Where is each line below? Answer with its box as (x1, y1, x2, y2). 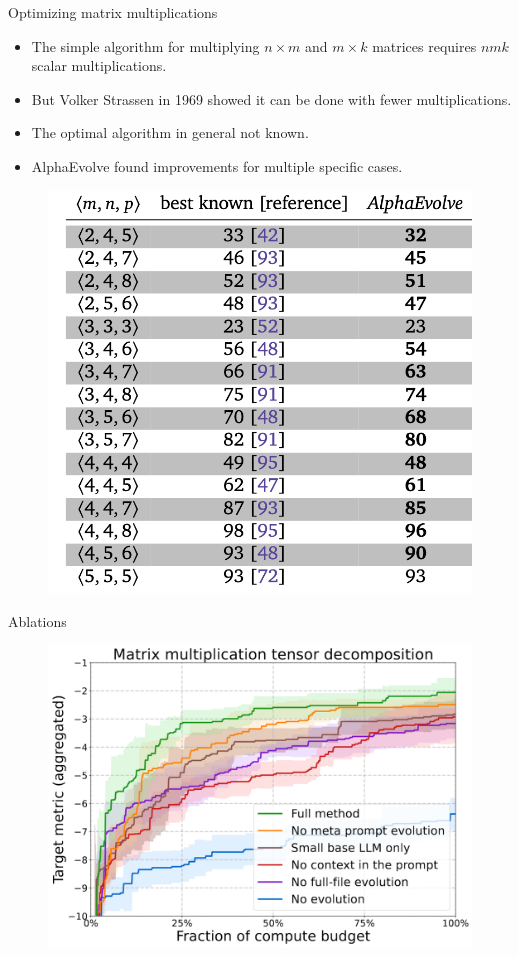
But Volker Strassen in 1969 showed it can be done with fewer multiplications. (31, 88, 512, 109)
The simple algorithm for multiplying (31, 35, 260, 56)
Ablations (8, 610, 67, 631)
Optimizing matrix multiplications (8, 2, 218, 22)
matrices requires (372, 35, 477, 56)
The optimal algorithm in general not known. (31, 122, 309, 143)
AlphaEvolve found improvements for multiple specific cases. (31, 155, 403, 176)
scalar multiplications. (31, 55, 167, 76)
